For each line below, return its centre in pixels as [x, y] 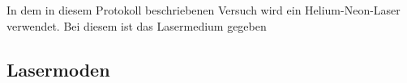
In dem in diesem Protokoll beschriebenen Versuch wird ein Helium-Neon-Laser [203, 10]
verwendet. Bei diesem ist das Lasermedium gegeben [137, 25]
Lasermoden [58, 69]
